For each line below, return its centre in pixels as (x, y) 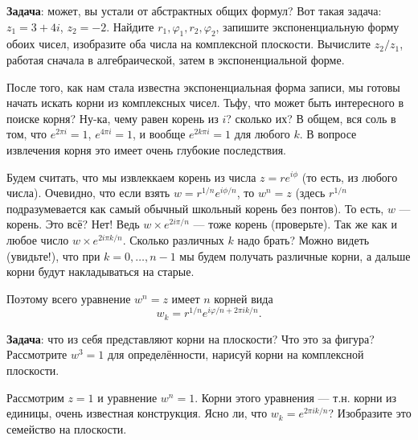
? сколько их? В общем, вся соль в (311, 118)
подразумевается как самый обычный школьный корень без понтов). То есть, (195, 208)
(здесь (310, 193)
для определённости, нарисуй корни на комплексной (236, 354)
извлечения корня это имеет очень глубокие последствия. (147, 149)
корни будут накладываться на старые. (100, 271)
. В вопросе (328, 134)
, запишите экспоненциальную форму (307, 26)
